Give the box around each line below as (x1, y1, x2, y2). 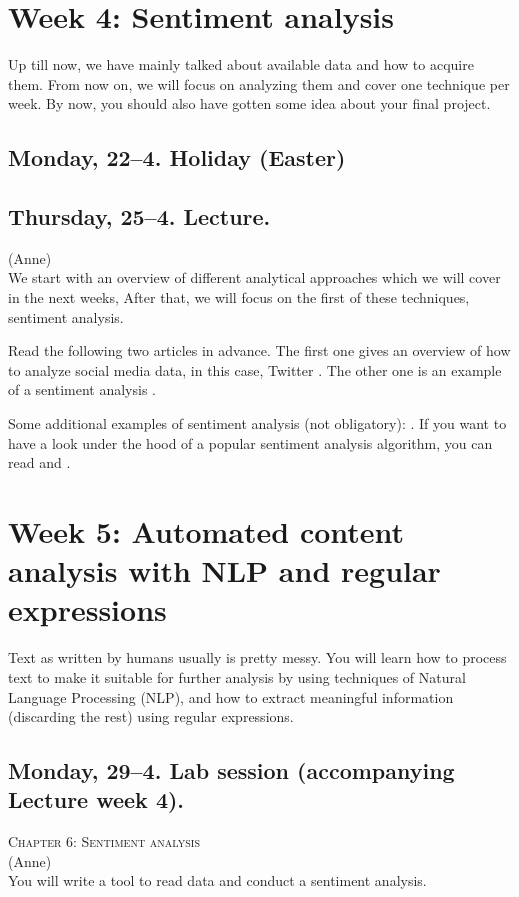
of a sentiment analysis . (8, 379, 157, 400)
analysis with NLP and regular (8, 550, 441, 591)
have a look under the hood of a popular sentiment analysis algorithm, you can (8, 432, 493, 453)
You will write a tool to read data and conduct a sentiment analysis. (8, 870, 427, 891)
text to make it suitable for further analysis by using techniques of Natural (8, 666, 466, 687)
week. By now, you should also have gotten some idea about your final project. (8, 93, 491, 114)
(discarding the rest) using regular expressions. (8, 706, 294, 727)
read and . (8, 452, 71, 473)
